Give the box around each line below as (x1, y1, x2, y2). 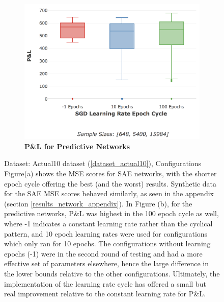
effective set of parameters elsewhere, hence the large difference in (4, 258, 209, 269)
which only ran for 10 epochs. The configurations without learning (4, 238, 211, 249)
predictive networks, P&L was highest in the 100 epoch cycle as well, (4, 208, 219, 219)
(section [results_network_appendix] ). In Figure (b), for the (4, 198, 192, 208)
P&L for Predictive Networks (24, 141, 130, 151)
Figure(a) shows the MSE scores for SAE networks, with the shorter (4, 168, 217, 179)
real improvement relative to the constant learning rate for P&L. (4, 288, 206, 299)
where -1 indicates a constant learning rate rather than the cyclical (4, 218, 213, 229)
